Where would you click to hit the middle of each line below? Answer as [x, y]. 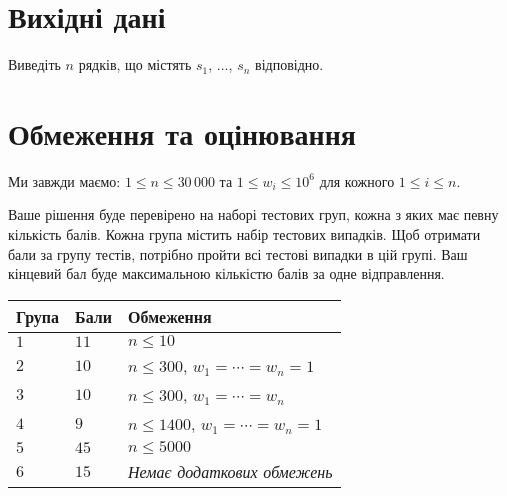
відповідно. [289, 64]
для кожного [357, 180]
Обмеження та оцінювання [182, 132]
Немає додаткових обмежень [230, 471]
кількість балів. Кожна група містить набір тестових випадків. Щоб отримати [244, 234]
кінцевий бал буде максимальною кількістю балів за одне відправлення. [226, 273]
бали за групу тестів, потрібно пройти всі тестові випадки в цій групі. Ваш [238, 253]
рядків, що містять [135, 64]
